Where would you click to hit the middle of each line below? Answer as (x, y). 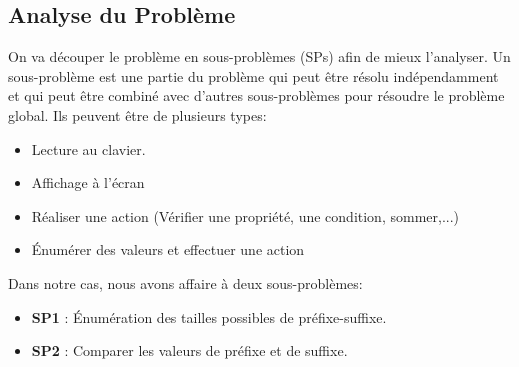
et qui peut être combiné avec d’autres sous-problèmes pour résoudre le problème (256, 95)
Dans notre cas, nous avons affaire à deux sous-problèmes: (185, 282)
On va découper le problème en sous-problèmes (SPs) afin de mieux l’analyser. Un (259, 56)
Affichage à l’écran (88, 182)
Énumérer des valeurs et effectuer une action (168, 249)
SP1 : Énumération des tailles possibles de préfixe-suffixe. (209, 316)
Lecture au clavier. (88, 148)
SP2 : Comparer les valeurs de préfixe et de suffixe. (189, 350)
